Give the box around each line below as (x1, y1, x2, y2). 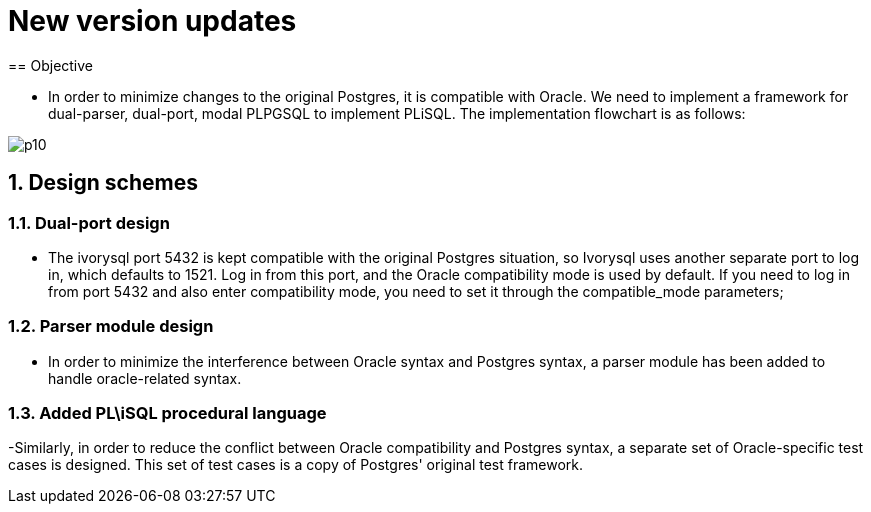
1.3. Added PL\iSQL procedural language (8, 403, 327, 424)
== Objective (8, 56, 94, 74)
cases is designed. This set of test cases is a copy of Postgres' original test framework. (8, 456, 584, 474)
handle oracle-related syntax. (48, 369, 242, 387)
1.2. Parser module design (8, 316, 214, 337)
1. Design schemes (8, 170, 198, 196)
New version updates (8, 4, 297, 38)
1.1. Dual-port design (8, 212, 170, 233)
